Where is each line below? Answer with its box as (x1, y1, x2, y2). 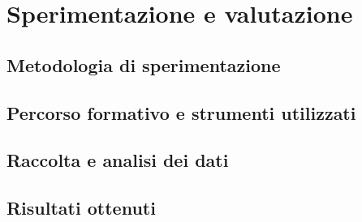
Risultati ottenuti (6, 195, 156, 220)
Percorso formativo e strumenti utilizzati (6, 100, 356, 125)
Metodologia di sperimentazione (6, 52, 281, 77)
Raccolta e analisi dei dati (6, 147, 229, 173)
